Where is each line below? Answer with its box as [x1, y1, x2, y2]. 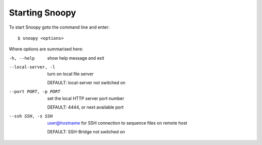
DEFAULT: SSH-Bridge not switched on [47, 129, 125, 135]
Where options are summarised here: [9, 46, 83, 52]
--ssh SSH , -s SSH [9, 113, 53, 119]
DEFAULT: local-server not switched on [47, 80, 126, 85]
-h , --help [9, 55, 35, 61]
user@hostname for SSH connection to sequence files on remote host [47, 120, 187, 126]
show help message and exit [47, 55, 104, 61]
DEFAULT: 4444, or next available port [47, 104, 124, 110]
